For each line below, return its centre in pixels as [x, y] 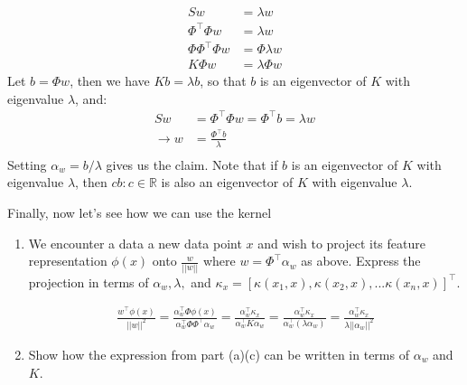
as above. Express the [361, 261]
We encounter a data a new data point [135, 243]
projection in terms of [89, 282]
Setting [27, 164]
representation [68, 261]
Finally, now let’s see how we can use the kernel [140, 212]
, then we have [110, 81]
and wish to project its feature [341, 243]
